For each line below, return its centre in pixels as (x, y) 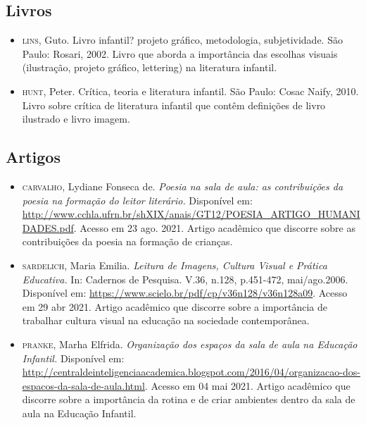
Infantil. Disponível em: (73, 358)
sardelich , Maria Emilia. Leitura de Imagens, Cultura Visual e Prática (175, 265)
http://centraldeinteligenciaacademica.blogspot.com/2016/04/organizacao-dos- (191, 372)
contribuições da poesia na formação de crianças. (127, 241)
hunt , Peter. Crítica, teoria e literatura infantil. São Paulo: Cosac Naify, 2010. (190, 91)
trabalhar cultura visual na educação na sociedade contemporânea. (166, 320)
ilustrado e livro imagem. (76, 119)
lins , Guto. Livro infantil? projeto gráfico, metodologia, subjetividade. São (182, 40)
